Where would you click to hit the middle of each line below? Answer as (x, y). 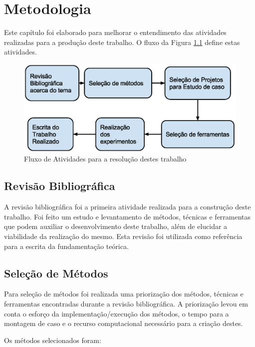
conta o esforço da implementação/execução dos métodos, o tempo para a (117, 313)
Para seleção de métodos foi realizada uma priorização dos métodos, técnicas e (124, 294)
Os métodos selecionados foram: (53, 340)
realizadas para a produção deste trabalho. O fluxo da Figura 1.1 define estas (122, 42)
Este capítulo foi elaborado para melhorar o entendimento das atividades (115, 32)
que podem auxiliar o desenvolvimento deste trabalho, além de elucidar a (116, 226)
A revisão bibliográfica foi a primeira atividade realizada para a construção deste (127, 207)
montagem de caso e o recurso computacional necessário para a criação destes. (124, 323)
